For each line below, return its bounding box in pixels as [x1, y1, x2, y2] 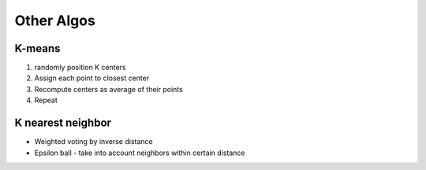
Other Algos [14, 12, 96, 29]
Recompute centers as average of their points [34, 84, 183, 94]
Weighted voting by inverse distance [34, 137, 153, 146]
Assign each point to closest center [34, 73, 150, 83]
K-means [14, 42, 61, 55]
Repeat [34, 95, 58, 105]
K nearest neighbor [14, 116, 112, 130]
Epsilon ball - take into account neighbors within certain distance [34, 148, 245, 157]
